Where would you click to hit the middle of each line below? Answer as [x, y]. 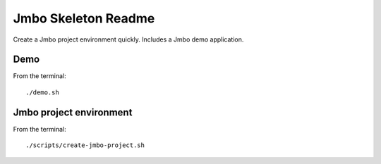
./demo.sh [42, 92]
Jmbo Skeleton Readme [84, 18]
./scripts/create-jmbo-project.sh [85, 145]
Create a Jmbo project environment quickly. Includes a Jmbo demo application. [128, 39]
